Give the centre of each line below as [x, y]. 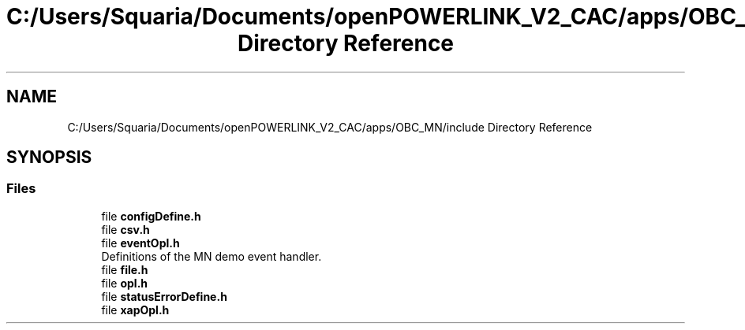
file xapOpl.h [135, 310]
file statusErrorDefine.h [164, 296]
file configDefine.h [151, 216]
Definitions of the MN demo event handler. [212, 256]
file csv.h [125, 229]
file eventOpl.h [140, 243]
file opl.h [125, 283]
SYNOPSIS [49, 158]
